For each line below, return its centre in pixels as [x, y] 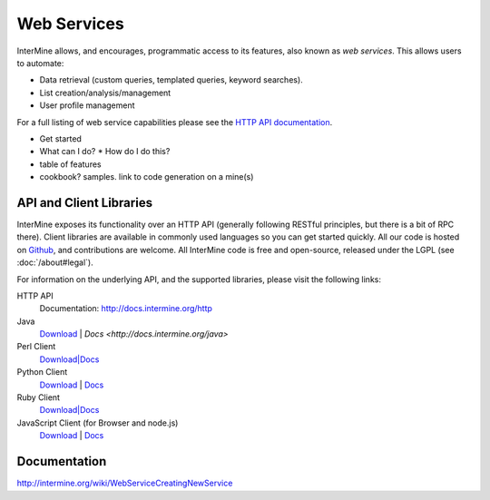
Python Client [42, 372]
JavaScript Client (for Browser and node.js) [98, 423]
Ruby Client [39, 397]
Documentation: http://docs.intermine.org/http [126, 309]
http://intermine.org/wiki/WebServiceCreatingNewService [125, 483]
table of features [70, 164]
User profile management [87, 105]
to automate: [40, 63]
